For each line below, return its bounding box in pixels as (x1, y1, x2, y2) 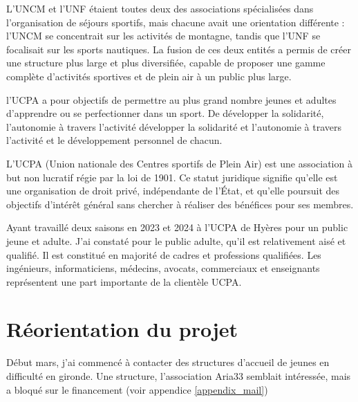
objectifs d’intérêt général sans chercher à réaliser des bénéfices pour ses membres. (6, 197, 354, 211)
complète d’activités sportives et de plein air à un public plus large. (6, 68, 292, 83)
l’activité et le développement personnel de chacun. (6, 133, 223, 147)
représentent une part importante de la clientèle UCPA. (6, 274, 242, 289)
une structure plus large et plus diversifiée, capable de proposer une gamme (6, 55, 326, 70)
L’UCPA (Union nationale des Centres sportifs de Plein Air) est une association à (6, 156, 352, 170)
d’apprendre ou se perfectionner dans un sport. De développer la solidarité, (6, 106, 324, 120)
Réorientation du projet (6, 315, 238, 343)
